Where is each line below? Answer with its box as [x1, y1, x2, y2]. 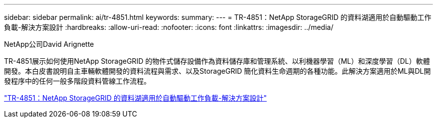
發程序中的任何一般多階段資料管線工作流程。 [4, 77, 151, 85]
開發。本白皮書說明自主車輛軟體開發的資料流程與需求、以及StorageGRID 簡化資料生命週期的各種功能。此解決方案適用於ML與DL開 [4, 67, 431, 75]
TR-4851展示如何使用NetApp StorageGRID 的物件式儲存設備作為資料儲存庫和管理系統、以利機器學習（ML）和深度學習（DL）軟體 [4, 57, 430, 65]
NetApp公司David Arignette [4, 40, 94, 48]
